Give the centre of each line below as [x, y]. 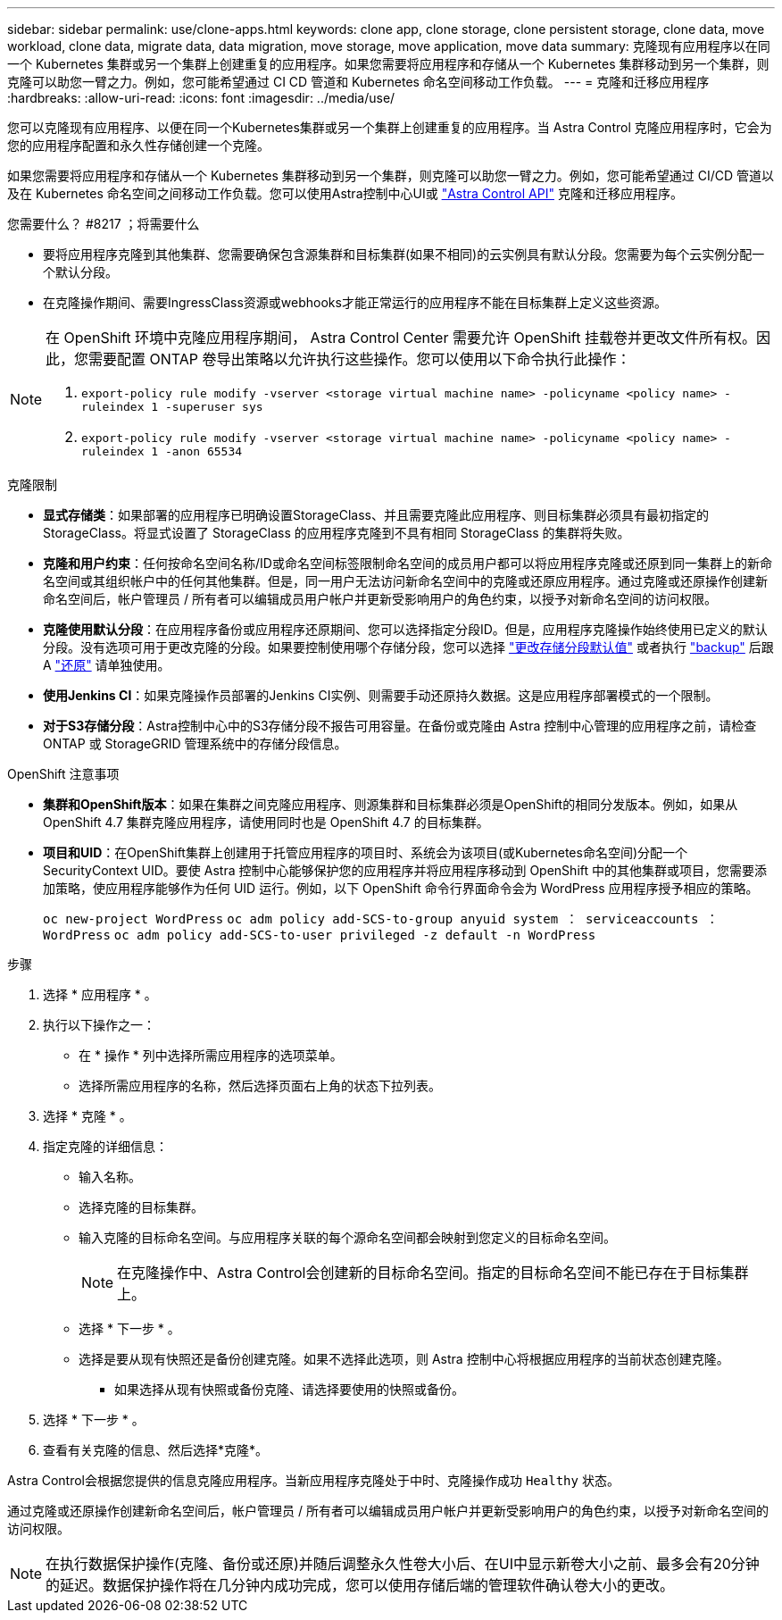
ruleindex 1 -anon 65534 [162, 451]
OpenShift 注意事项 [63, 774]
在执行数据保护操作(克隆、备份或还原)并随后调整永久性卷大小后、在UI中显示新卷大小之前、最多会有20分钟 [403, 1564]
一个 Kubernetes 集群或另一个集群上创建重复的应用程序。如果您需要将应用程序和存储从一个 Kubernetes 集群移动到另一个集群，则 [388, 64]
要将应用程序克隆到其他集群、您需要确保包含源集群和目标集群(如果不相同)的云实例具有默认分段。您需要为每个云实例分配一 [404, 254]
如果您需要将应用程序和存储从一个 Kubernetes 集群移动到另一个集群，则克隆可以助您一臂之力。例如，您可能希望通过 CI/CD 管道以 [391, 175]
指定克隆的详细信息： [105, 1146]
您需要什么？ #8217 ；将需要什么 [104, 224]
